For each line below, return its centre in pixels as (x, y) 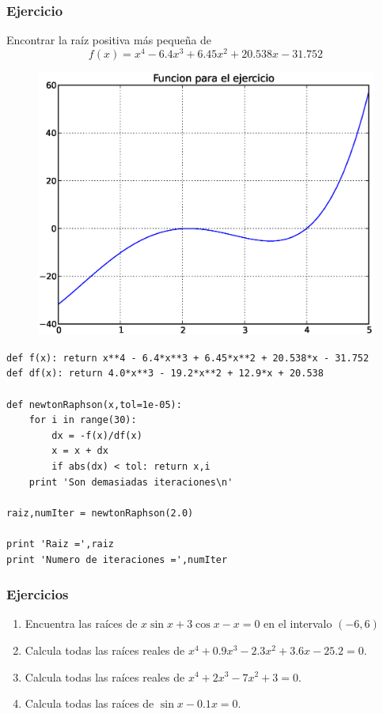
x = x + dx (80, 451)
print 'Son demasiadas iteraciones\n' (131, 482)
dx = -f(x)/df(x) (97, 435)
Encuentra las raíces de (81, 623)
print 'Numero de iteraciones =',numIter (117, 559)
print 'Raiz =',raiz (61, 544)
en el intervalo (298, 623)
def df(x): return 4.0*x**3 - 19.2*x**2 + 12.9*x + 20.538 (165, 374)
